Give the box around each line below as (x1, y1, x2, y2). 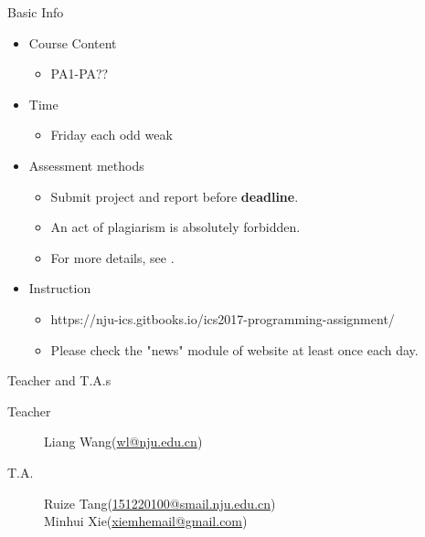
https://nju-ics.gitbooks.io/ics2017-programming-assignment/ (50, 309, 395, 328)
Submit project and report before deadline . (50, 186, 299, 205)
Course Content (28, 33, 117, 52)
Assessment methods (28, 155, 144, 174)
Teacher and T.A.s (7, 371, 112, 390)
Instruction (28, 279, 91, 298)
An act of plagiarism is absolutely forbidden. (50, 217, 301, 237)
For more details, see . (50, 247, 175, 267)
